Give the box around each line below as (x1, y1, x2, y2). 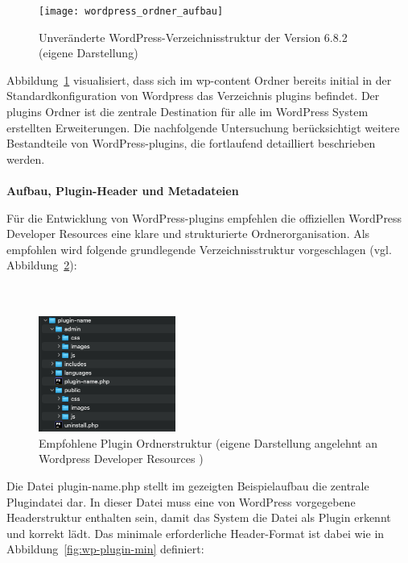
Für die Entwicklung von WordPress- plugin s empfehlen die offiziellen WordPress (6, 209, 402, 226)
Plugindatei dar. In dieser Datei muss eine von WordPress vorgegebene (6, 493, 356, 510)
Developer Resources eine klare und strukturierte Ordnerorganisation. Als (6, 225, 370, 242)
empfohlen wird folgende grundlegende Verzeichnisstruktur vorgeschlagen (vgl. (6, 240, 392, 257)
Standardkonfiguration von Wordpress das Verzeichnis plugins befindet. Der (6, 87, 380, 104)
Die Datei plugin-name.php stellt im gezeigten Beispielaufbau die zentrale (6, 477, 369, 494)
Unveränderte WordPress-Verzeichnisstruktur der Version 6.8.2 (39, 28, 348, 45)
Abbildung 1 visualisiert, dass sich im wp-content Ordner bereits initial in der (6, 71, 392, 88)
